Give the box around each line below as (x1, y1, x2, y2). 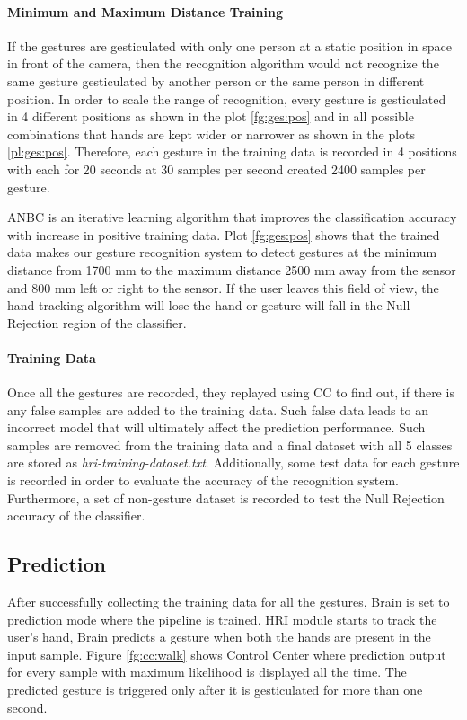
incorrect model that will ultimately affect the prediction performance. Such (7, 418, 426, 437)
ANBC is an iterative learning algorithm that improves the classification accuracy (7, 208, 457, 227)
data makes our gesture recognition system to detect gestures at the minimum (7, 243, 437, 262)
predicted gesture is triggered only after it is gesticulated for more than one (7, 680, 423, 699)
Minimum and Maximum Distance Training (7, 2, 283, 21)
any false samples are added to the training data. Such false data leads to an (7, 400, 429, 419)
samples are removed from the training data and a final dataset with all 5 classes (7, 435, 453, 454)
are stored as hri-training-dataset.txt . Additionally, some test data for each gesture (7, 453, 460, 472)
